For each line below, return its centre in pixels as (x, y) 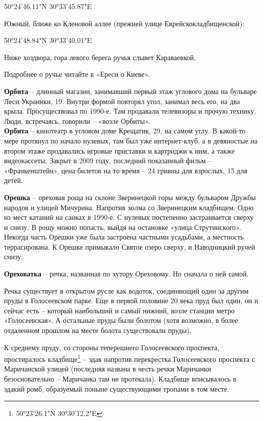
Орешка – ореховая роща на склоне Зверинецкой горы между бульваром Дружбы (130, 197)
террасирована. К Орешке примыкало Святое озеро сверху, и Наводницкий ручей (130, 246)
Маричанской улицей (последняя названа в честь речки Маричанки (108, 369)
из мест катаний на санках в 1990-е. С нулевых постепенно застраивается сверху (129, 217)
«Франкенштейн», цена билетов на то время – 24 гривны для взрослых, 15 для (126, 170)
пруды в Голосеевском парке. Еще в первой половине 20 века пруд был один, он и (131, 300)
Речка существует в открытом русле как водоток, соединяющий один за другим (126, 290)
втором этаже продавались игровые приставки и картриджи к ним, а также (119, 150)
